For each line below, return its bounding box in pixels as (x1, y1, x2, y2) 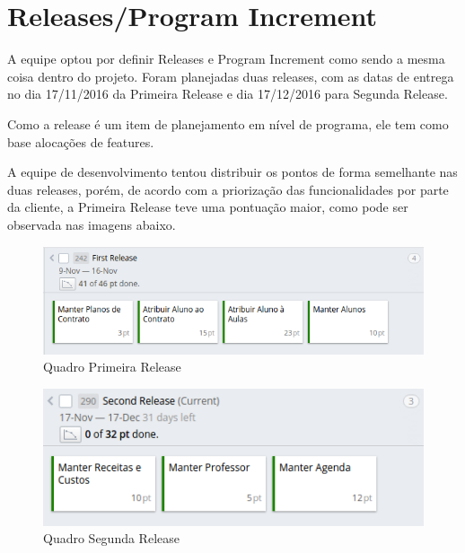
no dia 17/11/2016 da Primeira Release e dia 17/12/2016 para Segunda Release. (7, 84, 448, 103)
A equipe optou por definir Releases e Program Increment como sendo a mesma (7, 49, 445, 68)
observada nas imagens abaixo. (7, 215, 176, 233)
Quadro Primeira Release (43, 357, 181, 376)
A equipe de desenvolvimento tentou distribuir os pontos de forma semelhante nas (7, 162, 458, 181)
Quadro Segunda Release (43, 529, 180, 548)
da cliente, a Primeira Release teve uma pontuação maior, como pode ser (7, 197, 408, 216)
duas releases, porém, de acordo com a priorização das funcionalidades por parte (7, 180, 449, 198)
